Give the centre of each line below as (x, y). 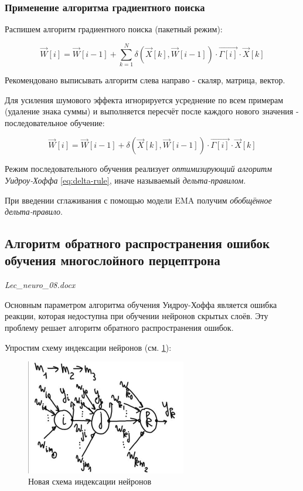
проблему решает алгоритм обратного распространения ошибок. (119, 328)
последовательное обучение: (55, 122)
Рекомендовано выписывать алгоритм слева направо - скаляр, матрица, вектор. (145, 79)
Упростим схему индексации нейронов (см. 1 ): (88, 347)
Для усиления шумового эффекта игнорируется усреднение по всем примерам (144, 99)
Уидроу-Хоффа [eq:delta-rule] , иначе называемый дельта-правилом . (125, 180)
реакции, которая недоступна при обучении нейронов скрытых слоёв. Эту (137, 316)
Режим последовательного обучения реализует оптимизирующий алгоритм (139, 169)
